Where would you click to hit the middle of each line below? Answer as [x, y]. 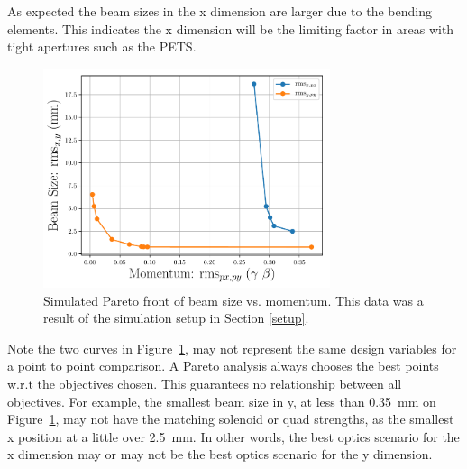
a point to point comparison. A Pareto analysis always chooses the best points [223, 366]
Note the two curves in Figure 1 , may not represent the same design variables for [232, 348]
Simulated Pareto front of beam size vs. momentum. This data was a [233, 300]
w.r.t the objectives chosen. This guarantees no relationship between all [205, 383]
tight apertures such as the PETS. [102, 46]
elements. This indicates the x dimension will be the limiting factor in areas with [231, 28]
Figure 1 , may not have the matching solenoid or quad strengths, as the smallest [231, 419]
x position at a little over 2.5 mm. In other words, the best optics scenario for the [233, 436]
